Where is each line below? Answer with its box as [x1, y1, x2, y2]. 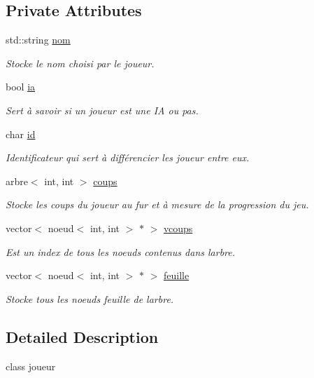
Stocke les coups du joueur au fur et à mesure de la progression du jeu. [6, 197, 309, 212]
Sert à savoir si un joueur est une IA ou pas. [6, 102, 199, 117]
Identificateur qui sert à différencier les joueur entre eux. [6, 150, 250, 165]
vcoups [163, 220, 193, 235]
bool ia [6, 79, 36, 94]
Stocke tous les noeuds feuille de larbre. [6, 291, 174, 306]
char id [6, 126, 36, 141]
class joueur [6, 358, 56, 373]
